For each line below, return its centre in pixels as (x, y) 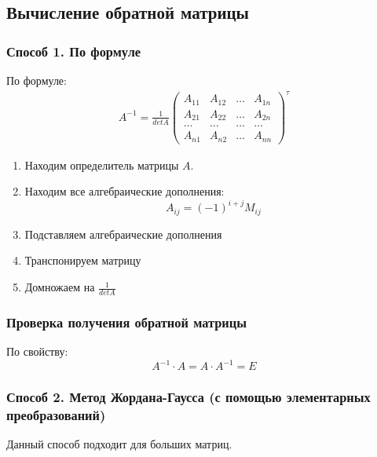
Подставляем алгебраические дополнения (123, 234)
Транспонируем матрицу (83, 260)
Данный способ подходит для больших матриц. (119, 444)
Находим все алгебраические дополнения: (124, 191)
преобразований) (56, 415)
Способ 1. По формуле (74, 51)
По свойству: (37, 351)
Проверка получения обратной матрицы (126, 322)
